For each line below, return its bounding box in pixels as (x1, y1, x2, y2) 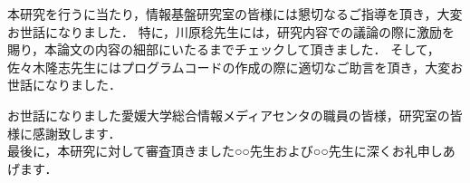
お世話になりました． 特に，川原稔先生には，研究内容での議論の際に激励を (7, 22, 455, 41)
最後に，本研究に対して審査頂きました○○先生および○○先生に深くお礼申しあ (7, 141, 456, 160)
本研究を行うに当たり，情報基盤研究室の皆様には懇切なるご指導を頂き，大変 (7, 5, 463, 23)
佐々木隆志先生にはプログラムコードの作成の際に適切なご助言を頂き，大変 (7, 57, 451, 76)
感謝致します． (32, 123, 121, 142)
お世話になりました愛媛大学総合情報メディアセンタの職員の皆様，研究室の (7, 105, 450, 124)
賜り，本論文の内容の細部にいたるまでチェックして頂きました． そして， (7, 40, 440, 59)
